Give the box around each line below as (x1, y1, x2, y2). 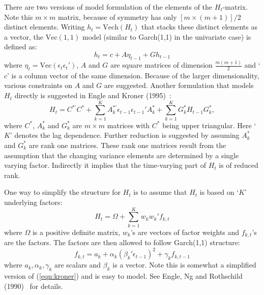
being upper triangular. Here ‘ (162, 120, 256, 130)
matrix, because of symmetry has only (57, 11, 177, 22)
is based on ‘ (199, 187, 239, 197)
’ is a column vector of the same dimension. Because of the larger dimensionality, (7, 70, 259, 80)
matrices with (107, 120, 150, 130)
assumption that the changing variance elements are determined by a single (4, 150, 239, 160)
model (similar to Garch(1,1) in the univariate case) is (82, 31, 251, 42)
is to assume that (133, 187, 187, 197)
